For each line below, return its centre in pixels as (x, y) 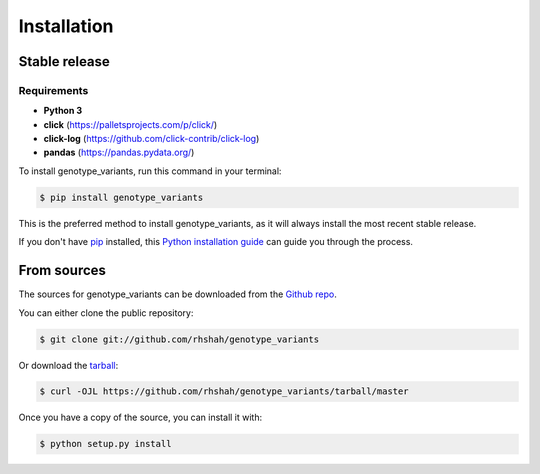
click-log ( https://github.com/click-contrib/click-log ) (151, 139)
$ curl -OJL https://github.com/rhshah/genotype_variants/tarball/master (224, 391)
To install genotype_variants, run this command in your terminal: (150, 171)
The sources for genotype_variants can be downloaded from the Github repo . (177, 294)
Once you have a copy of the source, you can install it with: (140, 417)
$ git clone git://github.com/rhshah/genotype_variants (179, 339)
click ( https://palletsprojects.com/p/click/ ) (130, 124)
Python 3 (63, 111)
